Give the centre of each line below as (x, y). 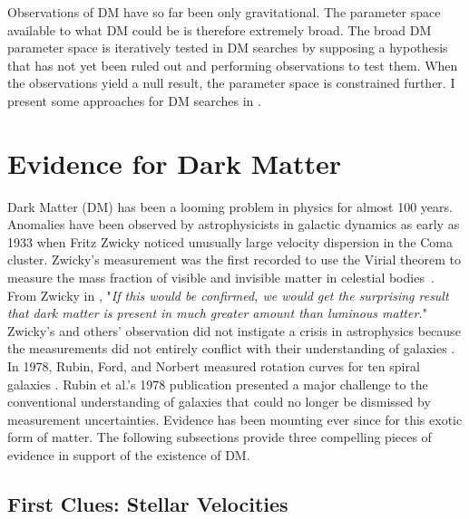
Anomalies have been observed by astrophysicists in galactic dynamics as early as (234, 224)
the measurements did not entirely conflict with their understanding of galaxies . (231, 348)
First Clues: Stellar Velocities (148, 503)
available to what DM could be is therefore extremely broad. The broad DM (220, 29)
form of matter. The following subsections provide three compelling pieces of (220, 437)
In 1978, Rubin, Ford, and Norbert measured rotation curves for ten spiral (214, 366)
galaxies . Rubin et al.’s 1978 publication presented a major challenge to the (218, 384)
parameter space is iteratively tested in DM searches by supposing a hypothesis (228, 48)
